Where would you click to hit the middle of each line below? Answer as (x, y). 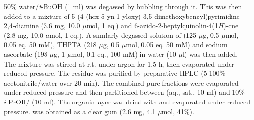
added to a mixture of (37, 16)
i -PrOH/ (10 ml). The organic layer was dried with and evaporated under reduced (127, 101)
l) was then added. (210, 54)
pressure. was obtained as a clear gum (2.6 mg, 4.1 (80, 111)
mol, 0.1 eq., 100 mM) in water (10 (124, 54)
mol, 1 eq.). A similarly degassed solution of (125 (123, 35)
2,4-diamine (21, 26)
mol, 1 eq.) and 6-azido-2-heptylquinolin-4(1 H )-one (162, 26)
